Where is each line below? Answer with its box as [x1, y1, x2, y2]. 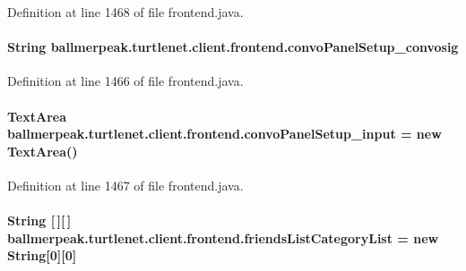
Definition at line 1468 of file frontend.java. [7, 3, 244, 21]
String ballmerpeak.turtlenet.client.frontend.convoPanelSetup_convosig [7, 38, 459, 56]
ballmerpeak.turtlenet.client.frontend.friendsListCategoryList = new [7, 228, 439, 247]
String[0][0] [7, 246, 77, 265]
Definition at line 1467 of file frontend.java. [7, 175, 244, 194]
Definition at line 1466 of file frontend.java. [7, 72, 244, 90]
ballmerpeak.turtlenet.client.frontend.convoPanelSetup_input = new [7, 124, 442, 143]
